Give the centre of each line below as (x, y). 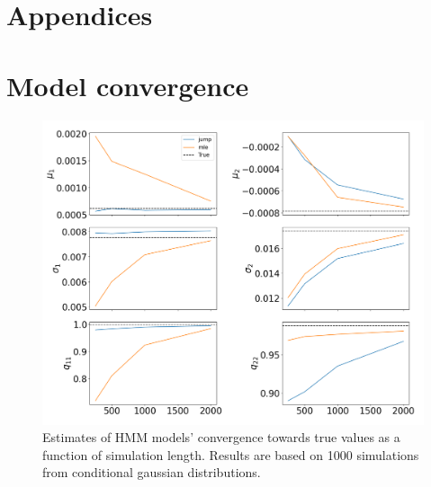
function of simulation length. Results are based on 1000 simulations (231, 454)
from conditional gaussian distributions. (152, 472)
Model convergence (128, 85)
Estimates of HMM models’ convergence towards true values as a (221, 437)
